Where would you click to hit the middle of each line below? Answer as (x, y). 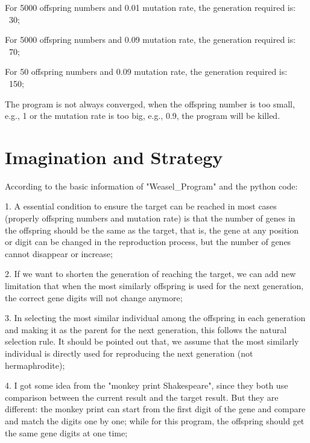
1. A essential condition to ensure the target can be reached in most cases (141, 206)
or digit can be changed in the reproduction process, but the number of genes (148, 242)
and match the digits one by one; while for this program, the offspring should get (155, 420)
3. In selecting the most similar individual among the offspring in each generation (155, 318)
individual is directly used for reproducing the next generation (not (129, 353)
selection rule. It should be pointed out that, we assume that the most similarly (152, 341)
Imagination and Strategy (114, 157)
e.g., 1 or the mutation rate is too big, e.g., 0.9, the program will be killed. (143, 116)
